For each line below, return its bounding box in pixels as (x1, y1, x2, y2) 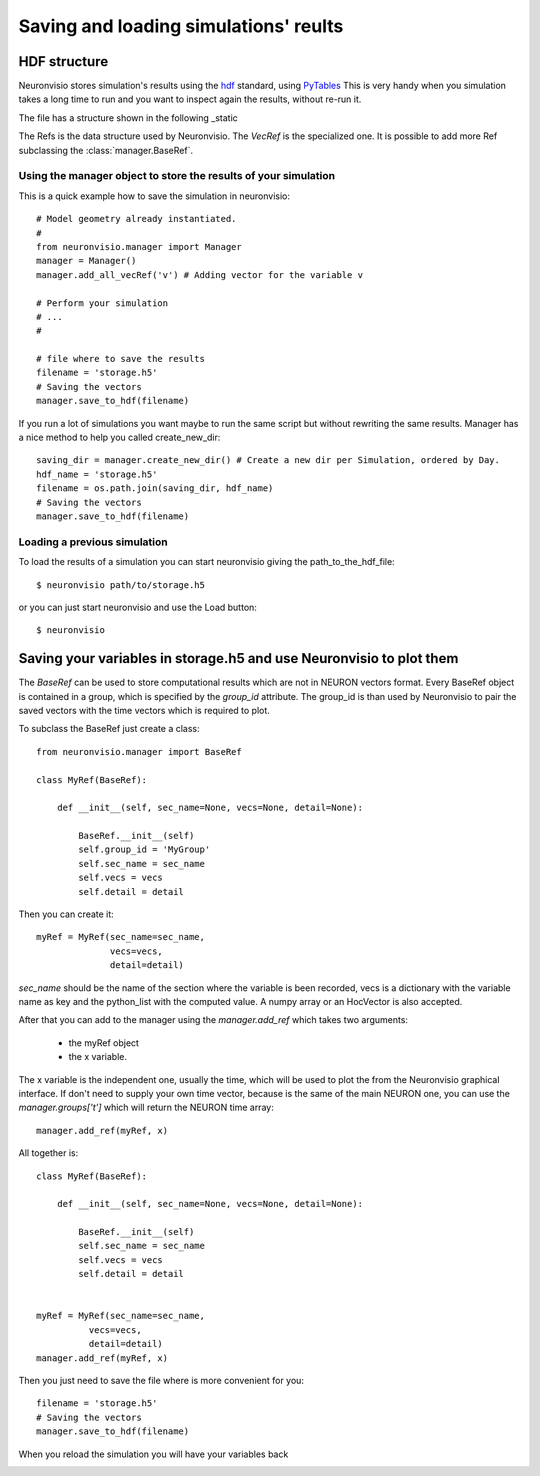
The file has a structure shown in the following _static (18, 111, 239, 124)
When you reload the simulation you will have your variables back (18, 1448, 289, 1460)
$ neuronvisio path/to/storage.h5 (36, 579, 205, 590)
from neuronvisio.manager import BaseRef (36, 746, 242, 757)
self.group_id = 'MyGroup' (78, 844, 211, 855)
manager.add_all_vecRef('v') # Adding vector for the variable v (36, 269, 364, 280)
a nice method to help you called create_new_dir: (18, 431, 221, 444)
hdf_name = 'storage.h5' (36, 468, 158, 480)
